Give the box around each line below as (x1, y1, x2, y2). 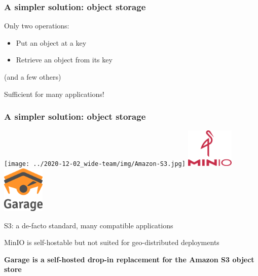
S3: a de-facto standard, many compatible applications (4, 220, 173, 230)
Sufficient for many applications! (4, 88, 104, 99)
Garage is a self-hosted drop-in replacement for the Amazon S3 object (4, 254, 254, 264)
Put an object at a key (16, 37, 87, 48)
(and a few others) (4, 72, 61, 82)
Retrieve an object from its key (16, 54, 113, 65)
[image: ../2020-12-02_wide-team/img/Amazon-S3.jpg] (4, 160, 186, 168)
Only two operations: (4, 20, 69, 31)
